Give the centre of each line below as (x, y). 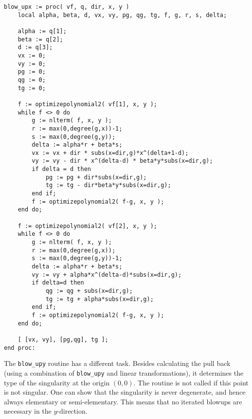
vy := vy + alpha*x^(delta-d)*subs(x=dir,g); (107, 275)
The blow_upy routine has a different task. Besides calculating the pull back (117, 363)
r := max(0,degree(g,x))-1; (77, 128)
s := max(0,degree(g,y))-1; (77, 258)
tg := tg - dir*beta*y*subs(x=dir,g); (108, 185)
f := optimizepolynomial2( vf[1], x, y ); (87, 104)
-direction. (72, 411)
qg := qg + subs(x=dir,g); (89, 291)
